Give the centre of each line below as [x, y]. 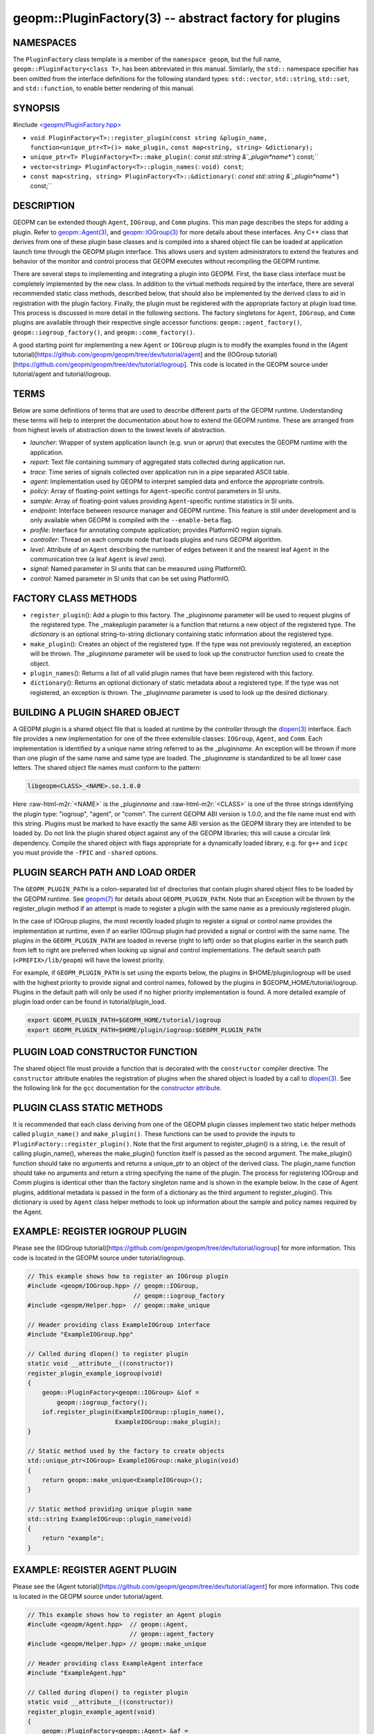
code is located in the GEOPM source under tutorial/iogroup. [99, 1257]
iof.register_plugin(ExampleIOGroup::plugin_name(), [133, 1412]
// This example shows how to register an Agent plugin [124, 1615]
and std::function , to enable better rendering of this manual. [104, 88]
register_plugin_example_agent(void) [91, 1712]
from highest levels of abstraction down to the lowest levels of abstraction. [119, 429]
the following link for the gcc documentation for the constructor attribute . [117, 1088]
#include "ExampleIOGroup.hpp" [81, 1334]
